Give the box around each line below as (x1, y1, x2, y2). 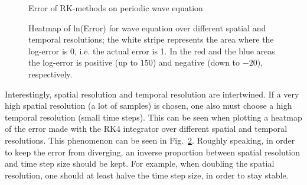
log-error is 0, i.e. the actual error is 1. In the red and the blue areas (28, 44, 275, 57)
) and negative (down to (152, 56, 240, 69)
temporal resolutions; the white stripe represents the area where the (28, 33, 274, 46)
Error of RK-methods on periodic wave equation (28, 2, 203, 14)
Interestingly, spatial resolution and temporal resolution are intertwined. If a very (5, 87, 299, 100)
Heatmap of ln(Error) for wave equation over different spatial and (28, 21, 266, 34)
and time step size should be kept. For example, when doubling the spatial (5, 157, 275, 170)
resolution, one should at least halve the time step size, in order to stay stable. (5, 168, 289, 181)
